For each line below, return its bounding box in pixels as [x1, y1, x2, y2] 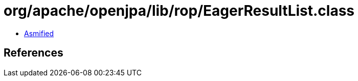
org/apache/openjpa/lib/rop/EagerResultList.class [4, 2, 355, 19]
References [4, 46, 63, 60]
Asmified [24, 29, 54, 38]
